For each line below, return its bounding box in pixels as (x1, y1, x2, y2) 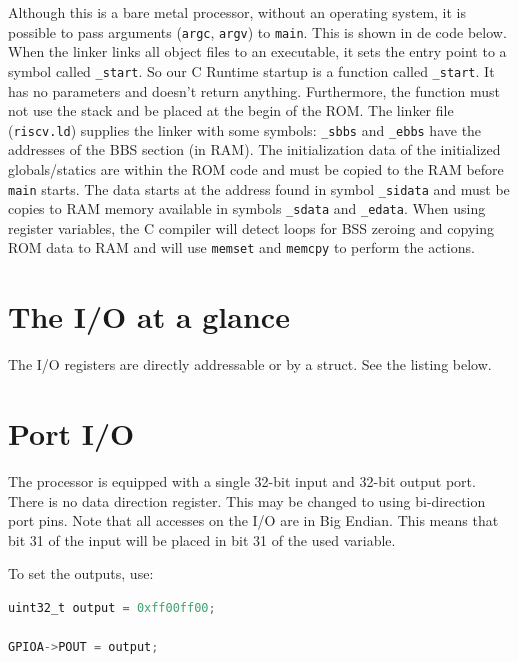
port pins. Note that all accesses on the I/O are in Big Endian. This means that (8, 510, 499, 531)
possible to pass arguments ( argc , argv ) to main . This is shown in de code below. (8, 21, 507, 42)
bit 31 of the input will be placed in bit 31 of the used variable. (8, 529, 396, 550)
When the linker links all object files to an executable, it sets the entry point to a (8, 41, 507, 62)
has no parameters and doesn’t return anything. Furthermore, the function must (8, 80, 500, 101)
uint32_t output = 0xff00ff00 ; (8, 600, 216, 615)
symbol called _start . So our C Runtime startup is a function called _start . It (8, 60, 495, 81)
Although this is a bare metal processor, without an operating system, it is (8, 2, 467, 22)
